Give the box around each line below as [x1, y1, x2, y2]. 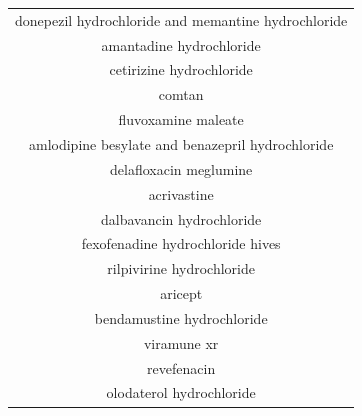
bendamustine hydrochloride [94, 307, 268, 328]
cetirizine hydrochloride [109, 59, 253, 80]
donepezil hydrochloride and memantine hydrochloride [15, 9, 348, 30]
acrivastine [148, 183, 214, 204]
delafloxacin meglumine [109, 158, 253, 179]
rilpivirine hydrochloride [107, 258, 255, 279]
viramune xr [143, 332, 219, 353]
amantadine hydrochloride [101, 34, 261, 55]
